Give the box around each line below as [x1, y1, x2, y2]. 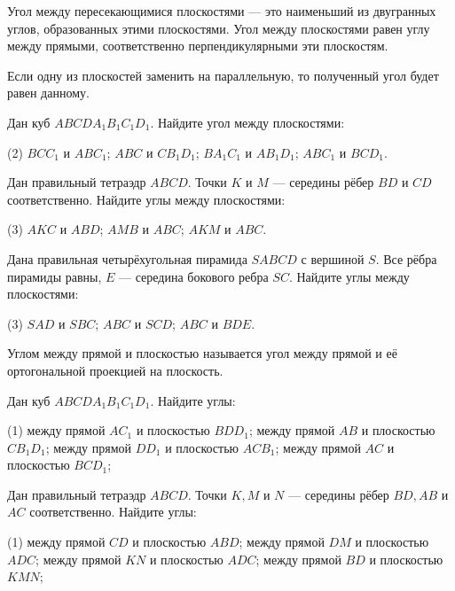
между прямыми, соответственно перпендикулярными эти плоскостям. [7, 36, 388, 55]
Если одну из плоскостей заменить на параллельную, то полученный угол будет [7, 66, 439, 84]
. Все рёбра [375, 249, 437, 268]
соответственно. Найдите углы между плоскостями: [7, 190, 286, 208]
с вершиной [301, 249, 365, 268]
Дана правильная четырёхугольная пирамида [7, 249, 247, 268]
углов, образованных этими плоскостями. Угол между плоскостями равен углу [7, 19, 430, 37]
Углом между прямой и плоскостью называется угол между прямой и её [7, 344, 397, 362]
